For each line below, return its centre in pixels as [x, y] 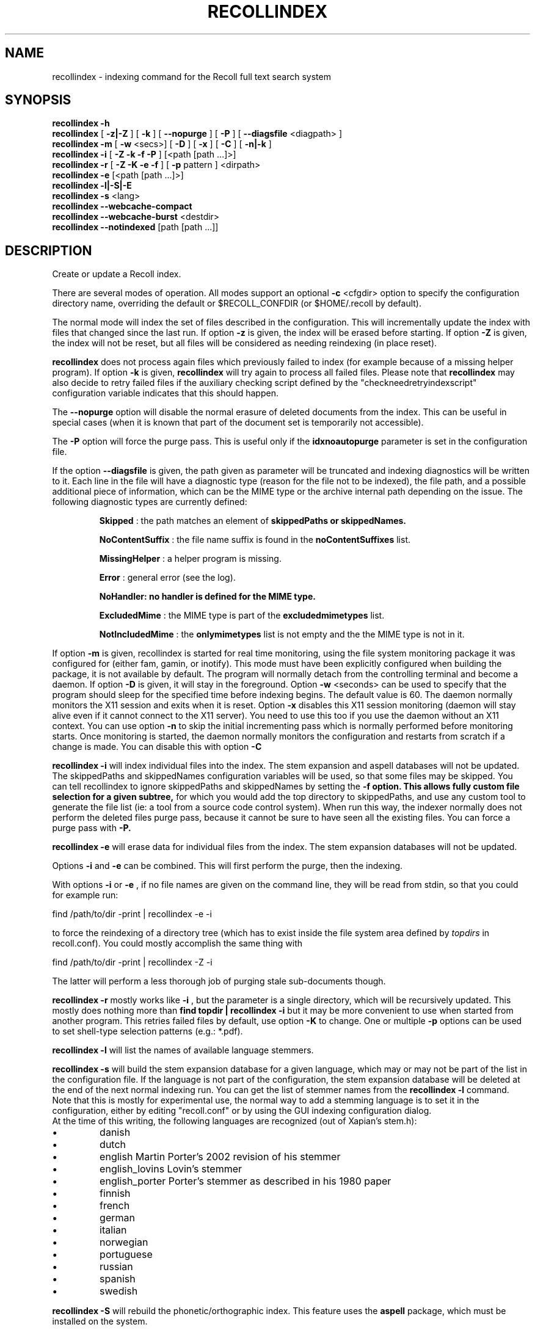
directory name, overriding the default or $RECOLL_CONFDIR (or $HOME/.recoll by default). [237, 303]
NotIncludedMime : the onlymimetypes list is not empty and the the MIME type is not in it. [282, 634]
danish [115, 1132]
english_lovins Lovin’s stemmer [171, 1169]
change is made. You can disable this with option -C [157, 747]
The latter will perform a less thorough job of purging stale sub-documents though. [219, 981]
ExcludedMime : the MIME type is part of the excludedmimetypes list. [242, 616]
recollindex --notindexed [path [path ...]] [135, 227]
